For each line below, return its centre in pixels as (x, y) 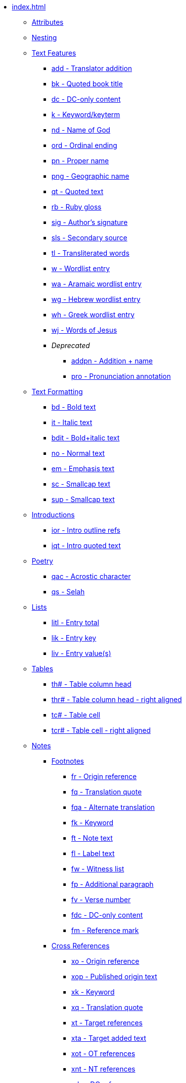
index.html (29, 7)
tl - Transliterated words (91, 253)
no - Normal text (78, 453)
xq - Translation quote (107, 1007)
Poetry (43, 561)
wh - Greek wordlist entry (93, 315)
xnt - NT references (103, 1069)
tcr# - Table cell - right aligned (101, 730)
